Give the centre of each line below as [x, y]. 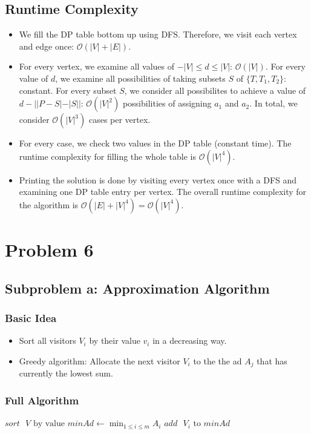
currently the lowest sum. [66, 373]
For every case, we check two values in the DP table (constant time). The [155, 143]
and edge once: [47, 46]
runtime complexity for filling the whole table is [108, 156]
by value [49, 424]
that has [272, 360]
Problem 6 [49, 250]
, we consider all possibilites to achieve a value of [215, 90]
